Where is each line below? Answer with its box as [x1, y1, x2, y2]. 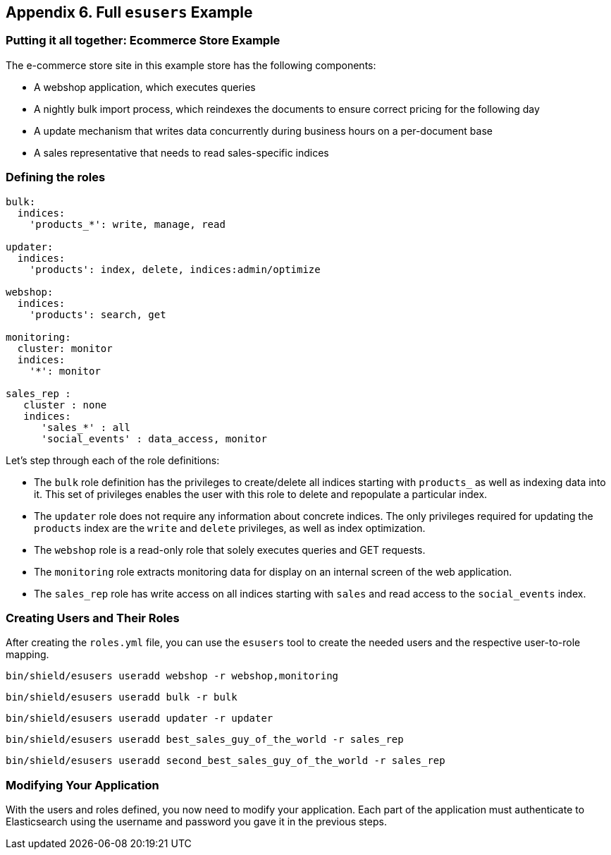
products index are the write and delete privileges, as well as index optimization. [34, 521, 426, 534]
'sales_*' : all [41, 421, 131, 433]
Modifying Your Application [6, 777, 159, 792]
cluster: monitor [17, 342, 113, 354]
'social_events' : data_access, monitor [41, 432, 267, 444]
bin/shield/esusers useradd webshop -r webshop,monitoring [6, 670, 339, 682]
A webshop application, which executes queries [34, 80, 256, 93]
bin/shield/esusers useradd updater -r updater [6, 712, 273, 724]
